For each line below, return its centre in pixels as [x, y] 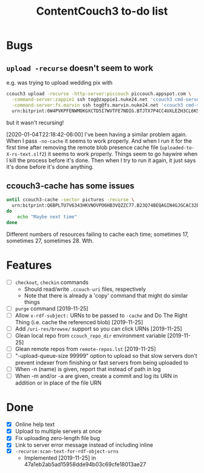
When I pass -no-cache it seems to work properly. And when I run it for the [99, 141]
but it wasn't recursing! [35, 123]
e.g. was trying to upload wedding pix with [59, 83]
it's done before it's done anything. [50, 166]
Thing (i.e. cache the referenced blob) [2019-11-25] [79, 322]
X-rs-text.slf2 [25, 154]
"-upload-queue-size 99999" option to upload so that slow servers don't [106, 356]
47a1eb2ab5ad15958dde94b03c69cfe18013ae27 [85, 464]
